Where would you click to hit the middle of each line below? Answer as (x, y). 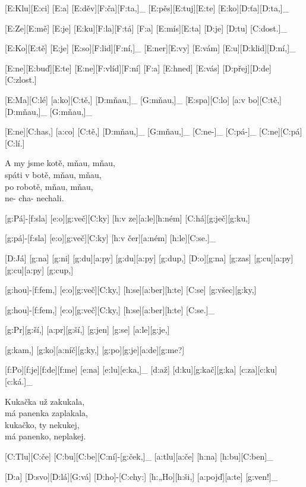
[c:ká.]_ (19, 381)
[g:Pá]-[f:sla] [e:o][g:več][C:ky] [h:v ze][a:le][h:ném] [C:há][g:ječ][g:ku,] (127, 218)
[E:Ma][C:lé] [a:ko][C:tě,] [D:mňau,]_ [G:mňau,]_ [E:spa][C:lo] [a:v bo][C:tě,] (143, 99)
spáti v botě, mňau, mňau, (53, 174)
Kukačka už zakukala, (45, 401)
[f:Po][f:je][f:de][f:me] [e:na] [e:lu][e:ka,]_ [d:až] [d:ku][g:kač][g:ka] (121, 369)
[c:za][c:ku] (258, 369)
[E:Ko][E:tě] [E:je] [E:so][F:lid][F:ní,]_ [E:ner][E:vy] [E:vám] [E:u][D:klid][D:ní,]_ (150, 48)
